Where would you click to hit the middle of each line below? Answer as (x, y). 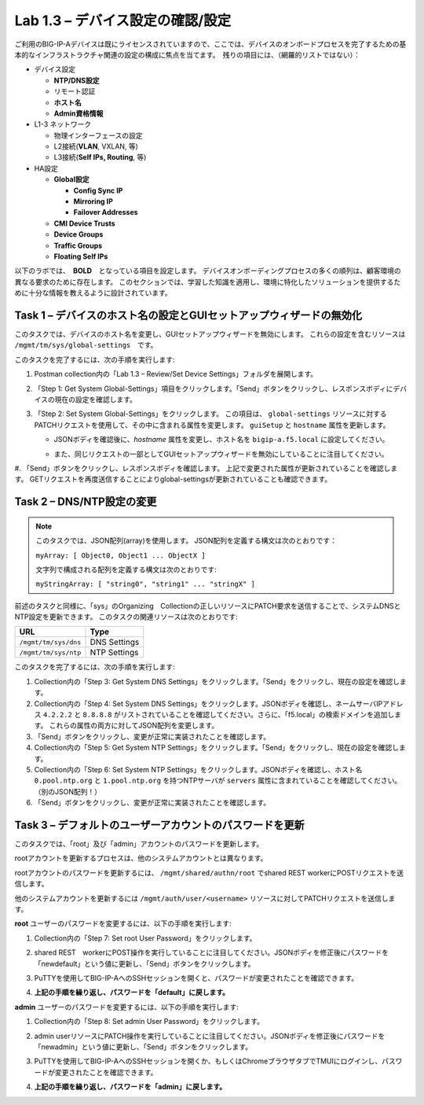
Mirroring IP (93, 201)
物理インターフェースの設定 (98, 135)
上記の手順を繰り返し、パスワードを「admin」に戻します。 (130, 1087)
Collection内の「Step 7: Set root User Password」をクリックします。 (145, 938)
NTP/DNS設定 (77, 80)
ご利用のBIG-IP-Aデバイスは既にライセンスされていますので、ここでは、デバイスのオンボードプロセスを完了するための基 (210, 44)
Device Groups (79, 234)
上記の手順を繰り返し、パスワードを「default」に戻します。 (132, 993)
